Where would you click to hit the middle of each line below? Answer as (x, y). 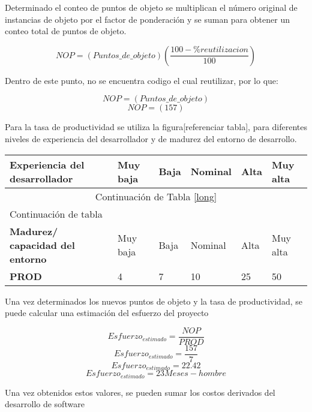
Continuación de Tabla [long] (156, 196)
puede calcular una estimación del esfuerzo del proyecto (107, 313)
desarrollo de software (45, 404)
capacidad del (42, 245)
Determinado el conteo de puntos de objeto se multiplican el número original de (151, 7)
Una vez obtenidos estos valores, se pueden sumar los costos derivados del (140, 392)
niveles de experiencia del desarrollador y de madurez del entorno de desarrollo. (151, 138)
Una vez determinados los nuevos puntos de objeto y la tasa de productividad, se (154, 301)
